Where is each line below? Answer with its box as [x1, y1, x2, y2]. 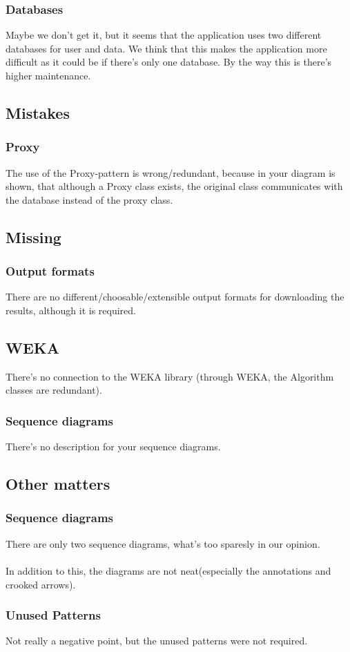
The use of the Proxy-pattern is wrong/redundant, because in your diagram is [6, 165, 336, 180]
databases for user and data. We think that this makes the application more [6, 41, 327, 55]
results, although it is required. [6, 303, 136, 317]
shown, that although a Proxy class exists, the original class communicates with [6, 179, 343, 193]
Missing [6, 226, 61, 247]
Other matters [6, 473, 110, 495]
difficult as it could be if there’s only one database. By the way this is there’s [6, 55, 332, 69]
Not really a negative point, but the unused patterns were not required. [6, 633, 308, 648]
